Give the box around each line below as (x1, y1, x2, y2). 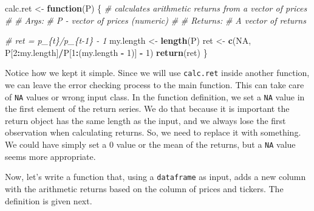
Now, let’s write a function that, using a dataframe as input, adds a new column (5, 170, 306, 183)
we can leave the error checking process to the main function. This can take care (5, 78, 304, 91)
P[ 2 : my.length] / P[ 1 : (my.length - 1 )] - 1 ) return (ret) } (5, 46, 208, 58)
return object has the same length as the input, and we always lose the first (5, 114, 286, 126)
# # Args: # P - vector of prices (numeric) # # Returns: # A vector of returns (5, 13, 306, 26)
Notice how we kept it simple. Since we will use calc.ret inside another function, (5, 66, 310, 79)
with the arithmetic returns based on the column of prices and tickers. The (5, 182, 284, 195)
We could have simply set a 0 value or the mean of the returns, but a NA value (5, 138, 296, 151)
